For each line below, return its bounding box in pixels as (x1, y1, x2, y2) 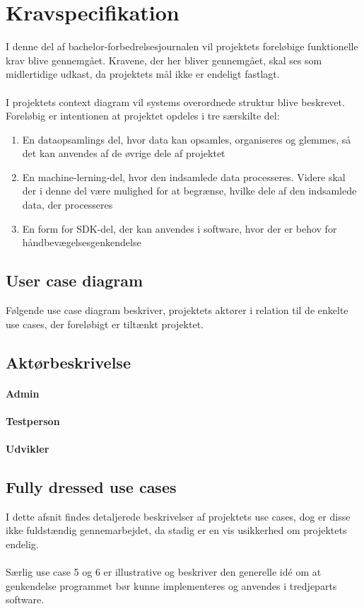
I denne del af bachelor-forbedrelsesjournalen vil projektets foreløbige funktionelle (6, 39, 358, 54)
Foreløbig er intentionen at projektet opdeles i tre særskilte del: (6, 108, 280, 123)
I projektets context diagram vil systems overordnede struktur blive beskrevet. (6, 94, 345, 109)
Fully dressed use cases (6, 475, 177, 497)
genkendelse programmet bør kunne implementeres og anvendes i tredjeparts (6, 578, 337, 593)
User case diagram (6, 269, 143, 291)
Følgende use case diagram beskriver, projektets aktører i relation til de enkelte (6, 303, 348, 318)
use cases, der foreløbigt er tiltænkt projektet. (6, 316, 204, 331)
